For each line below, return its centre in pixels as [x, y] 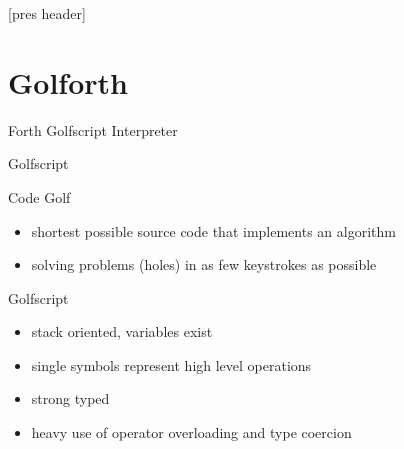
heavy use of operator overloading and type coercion [191, 432]
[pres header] [47, 13]
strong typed [70, 398]
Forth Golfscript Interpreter [93, 129]
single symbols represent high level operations [171, 364]
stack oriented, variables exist [122, 331]
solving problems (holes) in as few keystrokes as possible [204, 264]
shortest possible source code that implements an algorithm [213, 230]
